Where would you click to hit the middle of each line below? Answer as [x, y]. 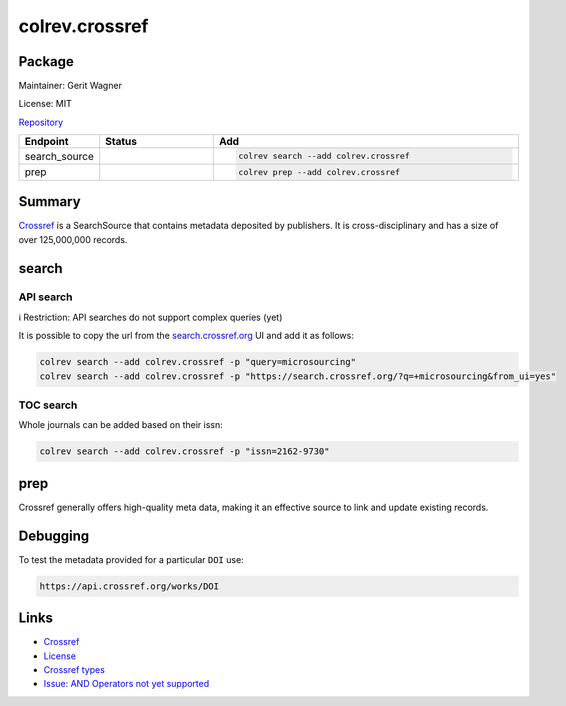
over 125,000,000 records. [73, 239]
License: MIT [45, 104]
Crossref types [74, 670]
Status [121, 142]
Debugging [54, 535]
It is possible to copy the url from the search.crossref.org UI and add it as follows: [186, 336]
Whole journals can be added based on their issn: [121, 425]
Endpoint [46, 142]
